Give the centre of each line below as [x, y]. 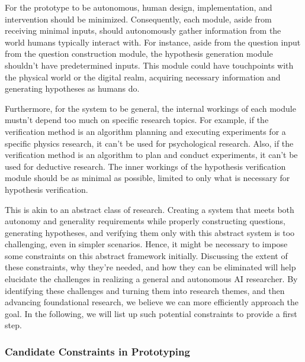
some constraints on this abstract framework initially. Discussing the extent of [146, 255]
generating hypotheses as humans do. [72, 88]
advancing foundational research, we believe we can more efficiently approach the [152, 302]
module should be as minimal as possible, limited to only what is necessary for [147, 178]
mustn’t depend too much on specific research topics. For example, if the [137, 120]
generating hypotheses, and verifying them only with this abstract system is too [150, 232]
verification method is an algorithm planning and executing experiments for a [145, 131]
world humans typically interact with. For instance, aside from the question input [153, 42]
